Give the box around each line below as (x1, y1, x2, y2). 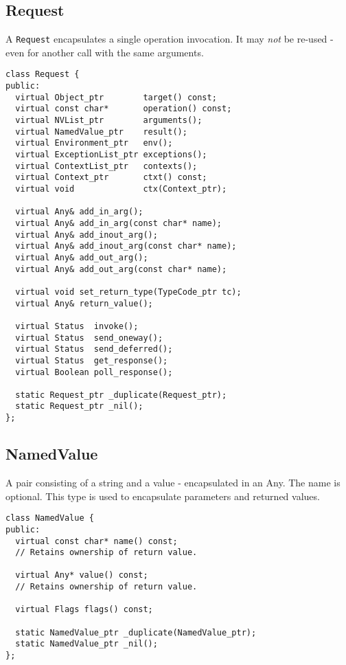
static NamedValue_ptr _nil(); (15, 639, 158, 649)
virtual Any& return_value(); (15, 298, 153, 308)
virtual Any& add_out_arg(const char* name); (15, 264, 227, 274)
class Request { (5, 69, 80, 80)
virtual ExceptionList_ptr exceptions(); (15, 150, 207, 160)
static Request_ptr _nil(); (15, 401, 143, 412)
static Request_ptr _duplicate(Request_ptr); (15, 390, 227, 400)
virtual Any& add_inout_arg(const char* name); (15, 241, 237, 251)
